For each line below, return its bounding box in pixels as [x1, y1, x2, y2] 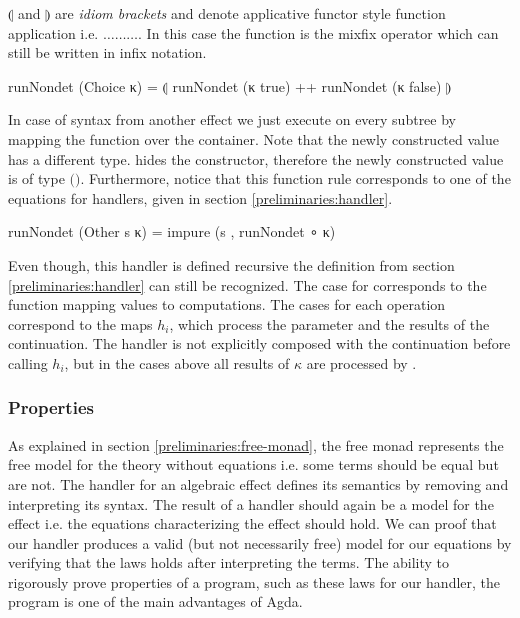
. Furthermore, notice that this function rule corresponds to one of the [80, 168, 511, 189]
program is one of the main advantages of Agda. [8, 591, 303, 612]
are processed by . [306, 352, 417, 373]
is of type [8, 168, 65, 189]
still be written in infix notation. [8, 42, 207, 63]
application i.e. [8, 22, 99, 43]
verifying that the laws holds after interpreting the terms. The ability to [8, 552, 450, 573]
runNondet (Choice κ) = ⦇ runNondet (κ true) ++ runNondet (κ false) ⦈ [8, 75, 452, 96]
